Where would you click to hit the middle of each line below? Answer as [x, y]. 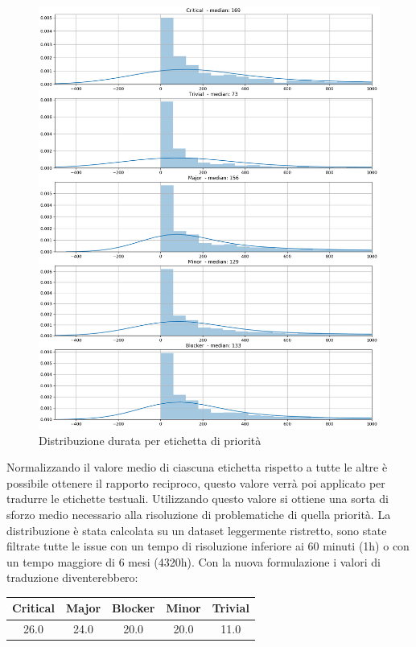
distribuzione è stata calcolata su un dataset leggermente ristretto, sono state [197, 530]
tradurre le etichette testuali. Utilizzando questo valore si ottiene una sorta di [198, 499]
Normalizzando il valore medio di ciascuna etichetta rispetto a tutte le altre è [197, 467]
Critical [33, 608]
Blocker [134, 608]
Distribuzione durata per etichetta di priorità [150, 440]
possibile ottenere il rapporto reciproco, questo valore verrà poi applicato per [196, 482]
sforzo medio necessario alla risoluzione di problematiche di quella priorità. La [199, 514]
